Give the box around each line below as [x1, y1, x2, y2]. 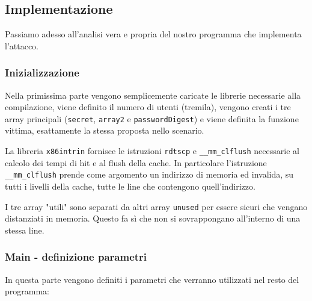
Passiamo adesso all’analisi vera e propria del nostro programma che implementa [5, 28, 302, 40]
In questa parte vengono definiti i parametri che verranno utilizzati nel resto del [5, 273, 299, 285]
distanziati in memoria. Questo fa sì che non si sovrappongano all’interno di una [5, 212, 301, 225]
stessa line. [5, 223, 44, 236]
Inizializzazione [5, 65, 79, 80]
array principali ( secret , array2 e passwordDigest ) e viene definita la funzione [5, 112, 299, 125]
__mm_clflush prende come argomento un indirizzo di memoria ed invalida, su [5, 168, 294, 181]
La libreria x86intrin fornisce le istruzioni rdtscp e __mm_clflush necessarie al [5, 144, 299, 157]
